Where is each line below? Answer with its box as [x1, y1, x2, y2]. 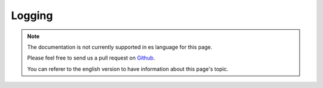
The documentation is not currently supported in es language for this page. [27, 43, 212, 51]
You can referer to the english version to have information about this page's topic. [27, 65, 228, 73]
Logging [11, 9, 53, 22]
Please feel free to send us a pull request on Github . [27, 54, 156, 62]
